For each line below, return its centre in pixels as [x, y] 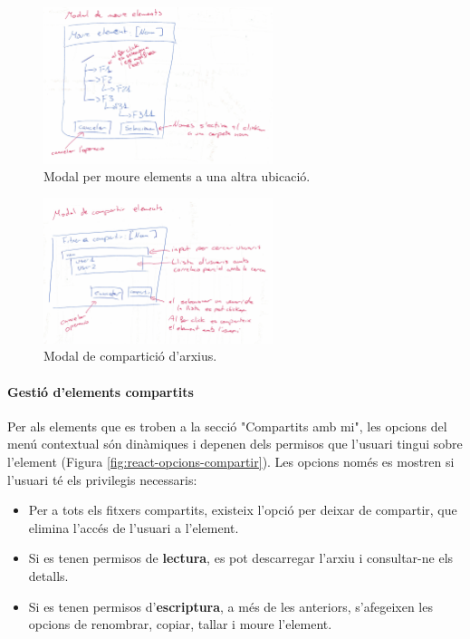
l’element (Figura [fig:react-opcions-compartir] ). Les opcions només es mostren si [231, 461]
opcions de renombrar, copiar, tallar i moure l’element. [180, 624]
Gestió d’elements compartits [101, 391]
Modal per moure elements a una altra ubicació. [177, 176]
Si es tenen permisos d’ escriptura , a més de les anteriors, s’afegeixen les [230, 606]
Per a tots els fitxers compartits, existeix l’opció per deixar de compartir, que [243, 510]
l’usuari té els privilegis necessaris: [102, 479]
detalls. [48, 575]
